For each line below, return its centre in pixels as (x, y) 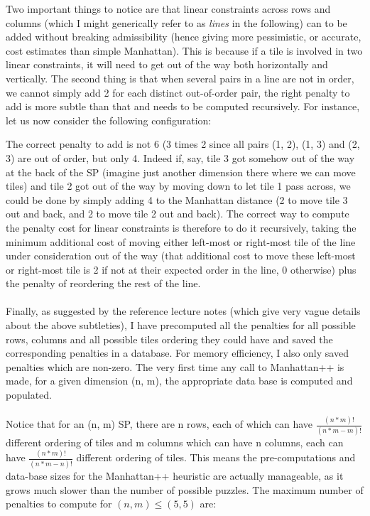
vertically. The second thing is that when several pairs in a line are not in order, (180, 78)
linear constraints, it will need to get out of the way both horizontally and (167, 64)
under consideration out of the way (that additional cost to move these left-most (181, 256)
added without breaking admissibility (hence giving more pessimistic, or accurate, (184, 37)
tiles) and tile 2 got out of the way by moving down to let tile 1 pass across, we (178, 186)
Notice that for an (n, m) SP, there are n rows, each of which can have (159, 424)
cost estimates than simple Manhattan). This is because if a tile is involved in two (184, 50)
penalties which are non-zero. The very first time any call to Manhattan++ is (175, 366)
